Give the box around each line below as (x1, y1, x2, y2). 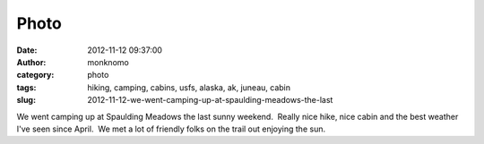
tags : (16, 81, 37, 93)
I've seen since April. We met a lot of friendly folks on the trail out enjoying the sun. (16, 123, 326, 134)
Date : (16, 45, 38, 55)
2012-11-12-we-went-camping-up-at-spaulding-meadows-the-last (87, 95, 333, 106)
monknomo (87, 56, 129, 67)
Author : (16, 56, 47, 67)
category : (16, 70, 55, 80)
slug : (16, 95, 36, 106)
